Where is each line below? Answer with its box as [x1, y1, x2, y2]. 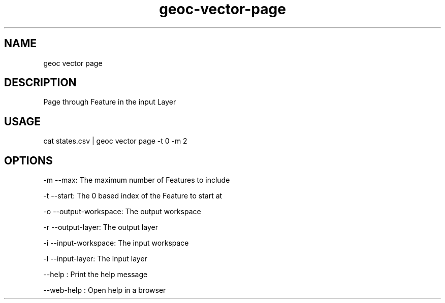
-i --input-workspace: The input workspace [43, 239, 189, 248]
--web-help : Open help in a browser [43, 286, 166, 295]
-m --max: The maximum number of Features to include [43, 176, 230, 185]
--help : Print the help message [43, 270, 148, 279]
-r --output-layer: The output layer [43, 223, 158, 232]
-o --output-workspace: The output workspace [43, 207, 201, 216]
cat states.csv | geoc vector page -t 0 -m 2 [43, 137, 187, 146]
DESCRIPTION [4, 76, 77, 89]
